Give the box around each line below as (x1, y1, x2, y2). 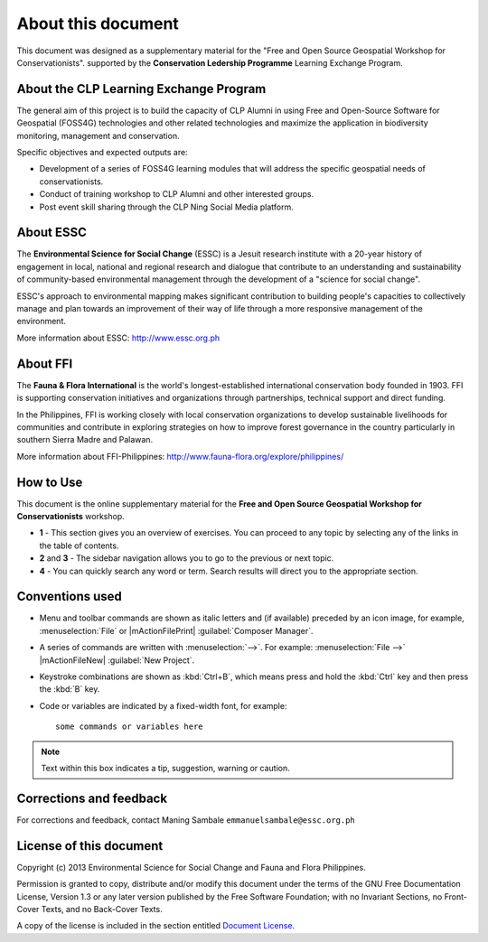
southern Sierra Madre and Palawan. (16, 434, 154, 445)
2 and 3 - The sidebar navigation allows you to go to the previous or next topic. (39, 553, 334, 564)
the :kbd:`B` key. (39, 684, 100, 695)
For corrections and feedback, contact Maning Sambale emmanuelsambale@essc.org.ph (16, 814, 356, 825)
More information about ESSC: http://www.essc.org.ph (16, 332, 221, 343)
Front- (444, 891, 467, 902)
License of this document (16, 838, 164, 853)
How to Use (16, 474, 83, 490)
